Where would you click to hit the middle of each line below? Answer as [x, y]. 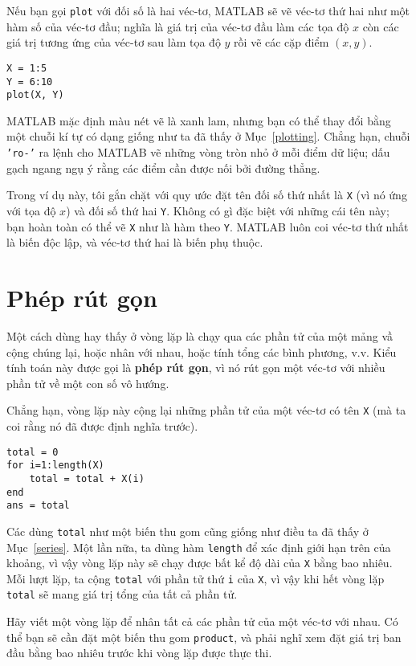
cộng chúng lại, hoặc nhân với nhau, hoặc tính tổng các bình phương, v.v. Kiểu [202, 351]
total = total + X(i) [87, 478]
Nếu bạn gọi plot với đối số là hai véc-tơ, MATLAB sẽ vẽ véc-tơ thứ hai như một [208, 10]
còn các [381, 26]
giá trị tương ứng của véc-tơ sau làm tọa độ [114, 42]
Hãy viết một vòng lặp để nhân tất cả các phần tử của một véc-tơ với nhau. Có [202, 621]
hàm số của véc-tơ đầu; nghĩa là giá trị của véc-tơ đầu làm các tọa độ [178, 26]
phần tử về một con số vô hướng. [88, 383]
